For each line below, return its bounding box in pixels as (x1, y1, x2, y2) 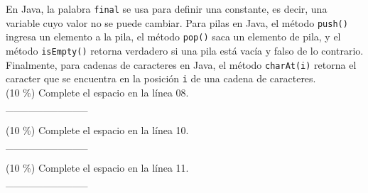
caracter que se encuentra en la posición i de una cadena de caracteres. (6, 71, 316, 86)
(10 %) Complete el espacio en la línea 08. (6, 84, 189, 99)
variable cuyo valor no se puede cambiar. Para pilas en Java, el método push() (6, 15, 348, 30)
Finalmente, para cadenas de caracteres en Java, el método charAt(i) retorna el (6, 57, 357, 72)
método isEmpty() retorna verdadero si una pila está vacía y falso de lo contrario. (6, 43, 364, 57)
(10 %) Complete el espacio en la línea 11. (6, 160, 189, 175)
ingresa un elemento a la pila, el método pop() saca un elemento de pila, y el (6, 29, 341, 44)
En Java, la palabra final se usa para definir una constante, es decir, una (6, 1, 328, 16)
